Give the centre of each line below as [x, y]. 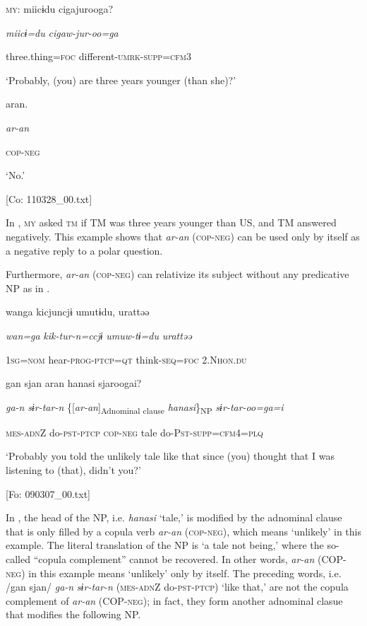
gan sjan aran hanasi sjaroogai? [74, 383]
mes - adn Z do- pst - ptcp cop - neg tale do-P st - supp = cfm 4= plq [134, 432]
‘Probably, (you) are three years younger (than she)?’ [121, 80]
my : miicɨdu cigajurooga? [60, 8]
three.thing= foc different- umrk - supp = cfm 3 [99, 56]
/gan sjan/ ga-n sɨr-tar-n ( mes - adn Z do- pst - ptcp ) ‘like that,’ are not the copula [177, 587]
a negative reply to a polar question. [84, 250]
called [18, 558]
